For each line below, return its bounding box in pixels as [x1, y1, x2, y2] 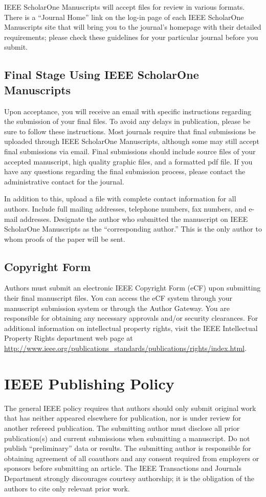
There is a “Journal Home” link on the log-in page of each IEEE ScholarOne [4, 11, 244, 22]
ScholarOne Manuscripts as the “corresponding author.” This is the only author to [4, 223, 262, 234]
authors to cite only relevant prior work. [4, 483, 130, 493]
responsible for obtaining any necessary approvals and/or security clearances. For [4, 313, 258, 323]
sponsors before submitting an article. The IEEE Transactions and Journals [4, 463, 241, 473]
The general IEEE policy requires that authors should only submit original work [4, 402, 256, 413]
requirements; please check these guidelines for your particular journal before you [4, 31, 258, 42]
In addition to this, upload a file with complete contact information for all [4, 193, 236, 204]
